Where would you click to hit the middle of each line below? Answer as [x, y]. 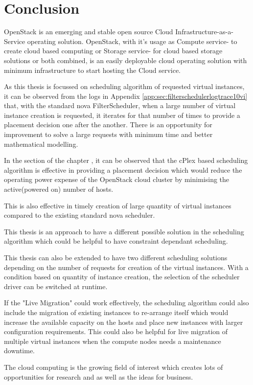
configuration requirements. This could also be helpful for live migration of [116, 331]
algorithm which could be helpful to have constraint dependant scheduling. [116, 241]
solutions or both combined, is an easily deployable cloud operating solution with [126, 60]
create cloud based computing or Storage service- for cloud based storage [113, 51]
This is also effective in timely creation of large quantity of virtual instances [118, 205]
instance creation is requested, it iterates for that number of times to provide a [122, 115]
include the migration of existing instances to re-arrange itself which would [116, 312]
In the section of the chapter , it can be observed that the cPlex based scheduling [126, 160]
